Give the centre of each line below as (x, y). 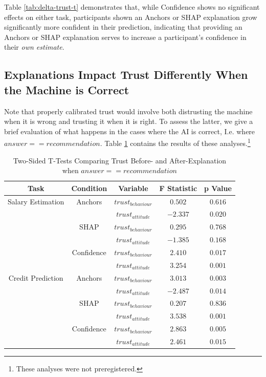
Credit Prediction (36, 277)
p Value (218, 188)
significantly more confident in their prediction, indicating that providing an (123, 27)
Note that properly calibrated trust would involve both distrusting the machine (128, 111)
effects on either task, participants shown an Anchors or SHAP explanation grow (131, 17)
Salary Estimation (36, 201)
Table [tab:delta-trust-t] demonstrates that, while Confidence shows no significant (132, 7)
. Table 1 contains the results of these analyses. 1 (175, 142)
